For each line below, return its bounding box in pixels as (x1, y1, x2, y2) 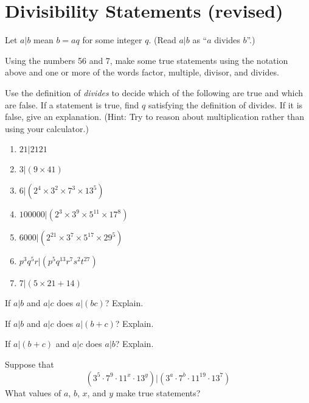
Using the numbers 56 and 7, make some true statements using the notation (5, 54, 288, 66)
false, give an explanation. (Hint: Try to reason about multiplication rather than (5, 110, 304, 123)
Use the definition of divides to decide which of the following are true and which (5, 86, 304, 99)
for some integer (82, 33, 142, 46)
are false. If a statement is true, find (5, 98, 139, 111)
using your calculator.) (5, 122, 89, 135)
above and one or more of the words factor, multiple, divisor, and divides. (5, 66, 279, 79)
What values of (5, 386, 61, 399)
